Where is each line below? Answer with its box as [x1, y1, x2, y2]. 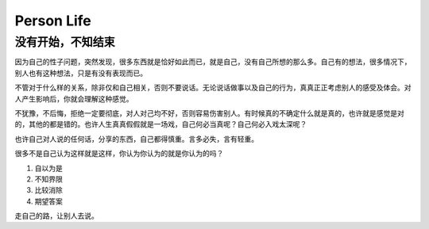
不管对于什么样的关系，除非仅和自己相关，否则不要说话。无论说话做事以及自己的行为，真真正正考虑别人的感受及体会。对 [14, 83, 412, 93]
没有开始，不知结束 [14, 35, 115, 49]
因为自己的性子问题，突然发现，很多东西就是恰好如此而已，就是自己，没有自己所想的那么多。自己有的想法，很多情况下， [14, 57, 412, 67]
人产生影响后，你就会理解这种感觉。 [14, 94, 133, 103]
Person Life [14, 12, 91, 29]
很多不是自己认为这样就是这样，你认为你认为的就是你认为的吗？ [14, 149, 224, 158]
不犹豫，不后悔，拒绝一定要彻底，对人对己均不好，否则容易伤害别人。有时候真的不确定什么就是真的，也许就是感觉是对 [14, 108, 404, 118]
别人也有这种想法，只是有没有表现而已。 [14, 68, 147, 78]
